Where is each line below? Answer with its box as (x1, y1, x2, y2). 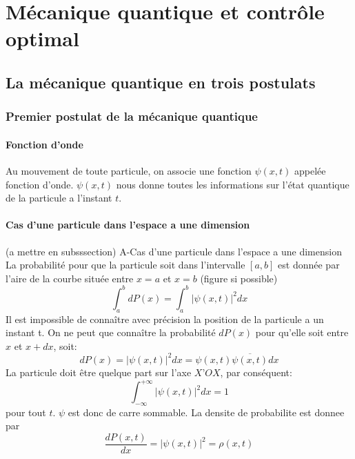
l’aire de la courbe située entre (6, 271, 134, 285)
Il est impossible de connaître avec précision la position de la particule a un (6, 311, 324, 326)
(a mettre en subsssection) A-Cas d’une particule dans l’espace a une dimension (6, 244, 342, 258)
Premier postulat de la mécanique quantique (6, 108, 258, 125)
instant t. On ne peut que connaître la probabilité (6, 325, 216, 340)
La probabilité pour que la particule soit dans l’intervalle (6, 257, 245, 272)
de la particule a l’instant (6, 191, 112, 205)
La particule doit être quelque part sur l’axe (6, 364, 192, 379)
